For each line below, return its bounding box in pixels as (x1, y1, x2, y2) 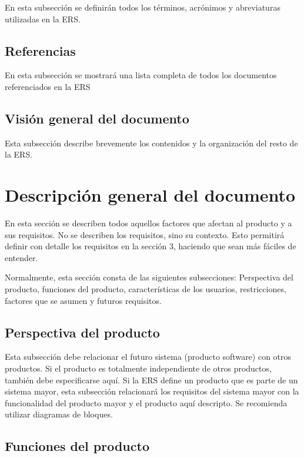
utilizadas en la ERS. (5, 12, 81, 25)
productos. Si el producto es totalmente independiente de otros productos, (5, 362, 272, 375)
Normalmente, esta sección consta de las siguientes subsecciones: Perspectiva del (5, 271, 293, 283)
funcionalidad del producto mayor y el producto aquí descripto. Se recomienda (5, 396, 288, 409)
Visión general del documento (5, 109, 189, 127)
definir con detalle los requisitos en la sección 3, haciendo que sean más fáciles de (5, 240, 296, 252)
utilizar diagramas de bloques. (5, 408, 113, 420)
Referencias (5, 41, 76, 59)
